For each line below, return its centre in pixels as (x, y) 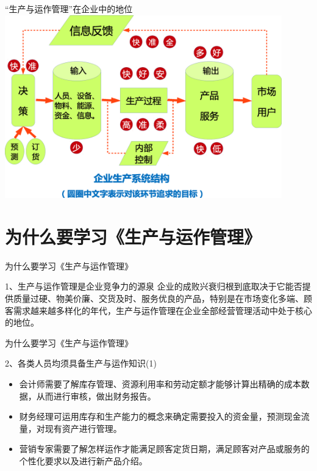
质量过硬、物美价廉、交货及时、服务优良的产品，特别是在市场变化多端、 (158, 298)
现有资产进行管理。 (83, 428)
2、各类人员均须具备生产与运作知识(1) (81, 363)
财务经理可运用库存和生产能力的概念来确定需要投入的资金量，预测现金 (160, 416)
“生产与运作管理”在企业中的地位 (69, 9)
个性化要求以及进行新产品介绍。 (83, 460)
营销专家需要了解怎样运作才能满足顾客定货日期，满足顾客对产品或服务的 (164, 449)
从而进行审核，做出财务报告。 (96, 396)
